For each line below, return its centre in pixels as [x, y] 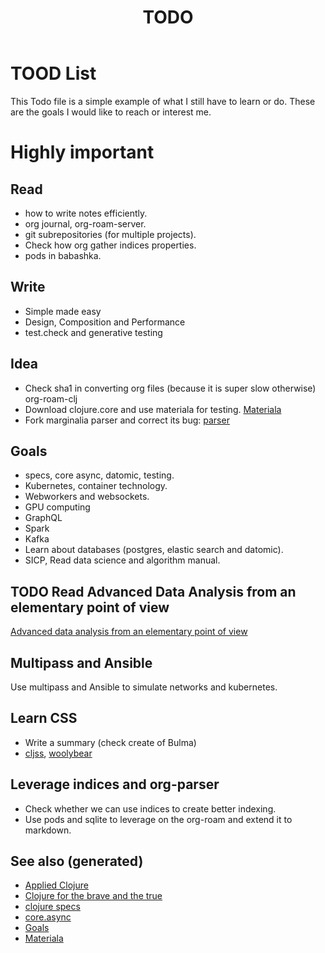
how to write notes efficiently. [86, 213]
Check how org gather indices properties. [110, 245]
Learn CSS [44, 718]
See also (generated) [77, 861]
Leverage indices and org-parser [115, 784]
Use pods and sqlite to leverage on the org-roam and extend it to [158, 819]
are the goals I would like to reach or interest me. [111, 112]
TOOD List [53, 73]
